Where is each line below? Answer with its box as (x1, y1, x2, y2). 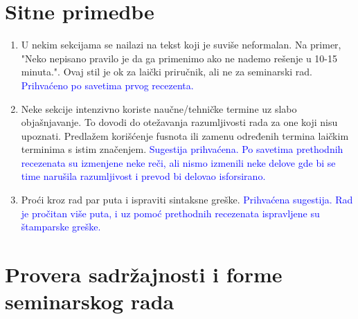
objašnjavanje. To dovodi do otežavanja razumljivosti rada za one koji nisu (21, 115, 338, 129)
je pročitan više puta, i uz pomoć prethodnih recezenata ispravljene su (21, 206, 320, 220)
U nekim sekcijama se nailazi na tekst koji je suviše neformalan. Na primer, (21, 37, 341, 52)
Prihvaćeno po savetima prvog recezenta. (21, 78, 194, 92)
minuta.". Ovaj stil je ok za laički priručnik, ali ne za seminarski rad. (21, 64, 312, 79)
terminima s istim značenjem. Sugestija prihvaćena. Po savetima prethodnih (21, 142, 343, 156)
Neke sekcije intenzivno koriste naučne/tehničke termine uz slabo (21, 101, 297, 116)
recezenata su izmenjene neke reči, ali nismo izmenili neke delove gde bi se (21, 155, 336, 170)
